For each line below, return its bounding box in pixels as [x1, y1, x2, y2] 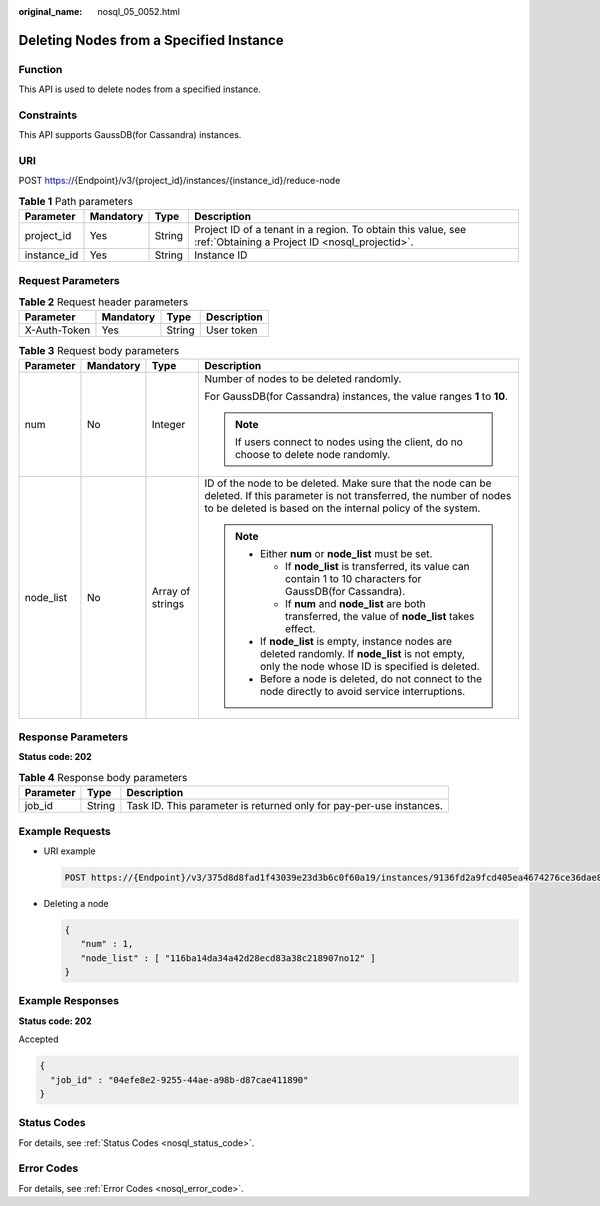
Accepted [18, 1033, 59, 1045]
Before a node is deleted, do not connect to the [260, 671, 482, 685]
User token [205, 323, 258, 337]
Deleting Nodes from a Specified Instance [18, 31, 284, 49]
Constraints [18, 108, 78, 122]
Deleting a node [43, 897, 109, 909]
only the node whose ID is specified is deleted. [260, 659, 480, 673]
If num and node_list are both [285, 596, 426, 610]
